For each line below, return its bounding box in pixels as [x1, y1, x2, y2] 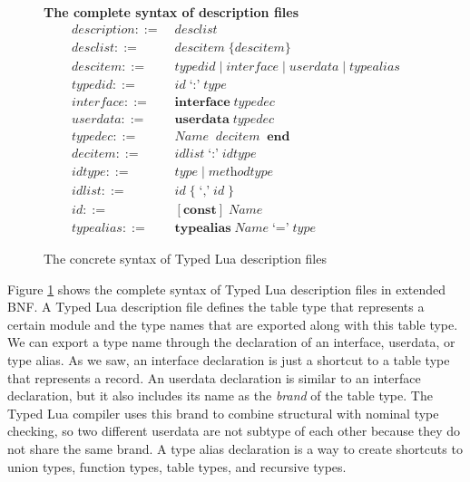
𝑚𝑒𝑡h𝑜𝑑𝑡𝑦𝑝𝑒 [208, 165, 273, 178]
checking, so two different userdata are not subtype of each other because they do [7, 421, 460, 440]
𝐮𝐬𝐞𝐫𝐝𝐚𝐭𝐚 [174, 112, 230, 126]
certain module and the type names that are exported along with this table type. [7, 314, 458, 333]
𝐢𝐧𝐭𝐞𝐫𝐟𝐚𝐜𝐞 [174, 95, 230, 109]
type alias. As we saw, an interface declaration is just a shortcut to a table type [7, 350, 450, 369]
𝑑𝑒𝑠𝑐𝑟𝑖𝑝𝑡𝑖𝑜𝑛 [72, 23, 135, 36]
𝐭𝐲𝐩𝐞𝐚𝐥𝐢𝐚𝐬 [174, 221, 231, 235]
